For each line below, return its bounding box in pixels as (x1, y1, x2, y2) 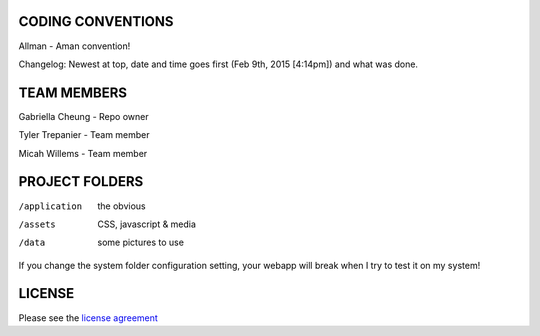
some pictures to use (97, 236, 185, 249)
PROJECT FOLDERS (18, 173, 144, 190)
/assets (18, 218, 57, 230)
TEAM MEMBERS (18, 84, 128, 101)
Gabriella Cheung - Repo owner (18, 110, 149, 122)
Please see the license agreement (18, 311, 159, 324)
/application (18, 200, 83, 212)
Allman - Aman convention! (18, 40, 131, 52)
